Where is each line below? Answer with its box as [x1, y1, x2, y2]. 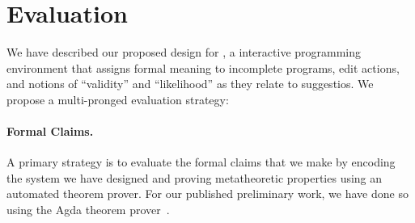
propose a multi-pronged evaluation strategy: [6, 90, 229, 107]
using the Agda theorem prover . [6, 201, 170, 218]
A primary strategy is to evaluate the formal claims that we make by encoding [6, 154, 396, 170]
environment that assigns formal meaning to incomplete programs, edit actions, [6, 59, 400, 76]
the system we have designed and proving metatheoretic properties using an [6, 169, 383, 186]
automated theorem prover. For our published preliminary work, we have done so [6, 185, 409, 202]
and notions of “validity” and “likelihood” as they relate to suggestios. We [6, 75, 374, 92]
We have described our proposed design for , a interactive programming [6, 44, 362, 61]
